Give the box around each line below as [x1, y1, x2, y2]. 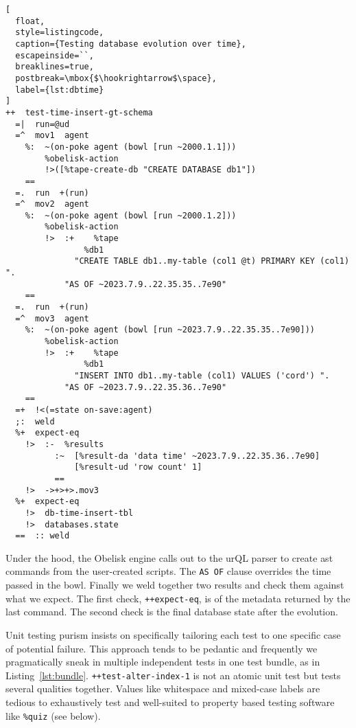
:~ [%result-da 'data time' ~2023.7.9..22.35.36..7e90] [54, 451, 320, 461]
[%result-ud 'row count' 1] [74, 462, 202, 473]
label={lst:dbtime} [15, 84, 104, 95]
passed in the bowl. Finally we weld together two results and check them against [5, 578, 344, 592]
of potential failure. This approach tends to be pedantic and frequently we [5, 641, 318, 655]
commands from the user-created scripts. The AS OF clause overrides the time [5, 564, 331, 578]
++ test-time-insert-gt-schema [5, 107, 153, 117]
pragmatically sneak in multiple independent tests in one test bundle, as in [5, 655, 320, 669]
